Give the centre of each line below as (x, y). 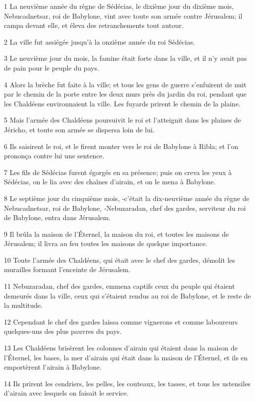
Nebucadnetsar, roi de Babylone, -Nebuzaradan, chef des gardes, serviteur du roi (125, 208)
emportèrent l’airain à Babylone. (53, 367)
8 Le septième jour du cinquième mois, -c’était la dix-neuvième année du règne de (127, 198)
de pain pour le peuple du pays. (51, 67)
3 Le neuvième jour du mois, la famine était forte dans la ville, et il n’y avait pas (126, 58)
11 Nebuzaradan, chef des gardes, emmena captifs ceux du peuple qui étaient (119, 286)
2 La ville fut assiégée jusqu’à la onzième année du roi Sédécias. (100, 41)
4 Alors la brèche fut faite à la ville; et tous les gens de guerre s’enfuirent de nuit (125, 84)
